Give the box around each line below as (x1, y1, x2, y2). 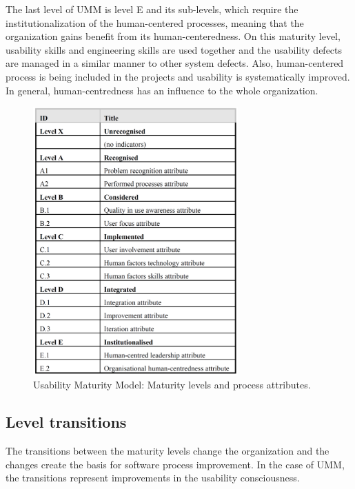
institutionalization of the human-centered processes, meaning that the (6, 15, 304, 30)
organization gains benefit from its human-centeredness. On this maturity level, (6, 29, 341, 43)
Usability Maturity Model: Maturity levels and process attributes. (33, 377, 311, 392)
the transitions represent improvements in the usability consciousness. (6, 470, 300, 485)
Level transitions (6, 411, 127, 433)
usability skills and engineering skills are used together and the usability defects (6, 42, 343, 56)
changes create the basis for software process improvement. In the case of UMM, (6, 457, 345, 471)
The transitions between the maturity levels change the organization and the (6, 444, 329, 458)
